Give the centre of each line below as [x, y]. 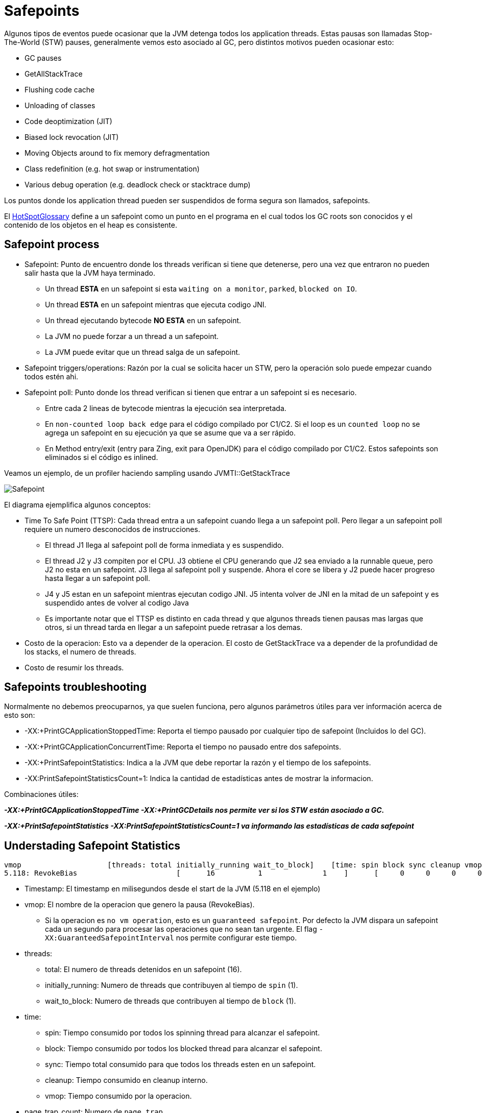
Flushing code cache [60, 89]
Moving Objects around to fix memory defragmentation [117, 153]
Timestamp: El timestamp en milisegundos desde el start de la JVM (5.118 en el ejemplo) [173, 889]
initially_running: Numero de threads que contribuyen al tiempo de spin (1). [172, 985]
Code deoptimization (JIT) [68, 121]
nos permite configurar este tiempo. [236, 938]
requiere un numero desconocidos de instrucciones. [112, 529]
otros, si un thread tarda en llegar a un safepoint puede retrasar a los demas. [174, 627]
